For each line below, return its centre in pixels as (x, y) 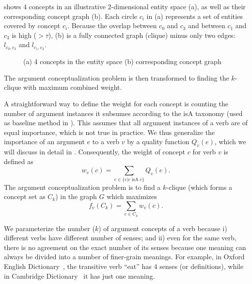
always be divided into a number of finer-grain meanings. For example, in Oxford (124, 257)
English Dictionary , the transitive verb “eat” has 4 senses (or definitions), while (124, 266)
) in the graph (76, 196)
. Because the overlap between (112, 25)
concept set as (25, 196)
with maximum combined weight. (73, 87)
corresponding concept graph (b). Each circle (71, 16)
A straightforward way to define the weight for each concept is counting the (116, 104)
